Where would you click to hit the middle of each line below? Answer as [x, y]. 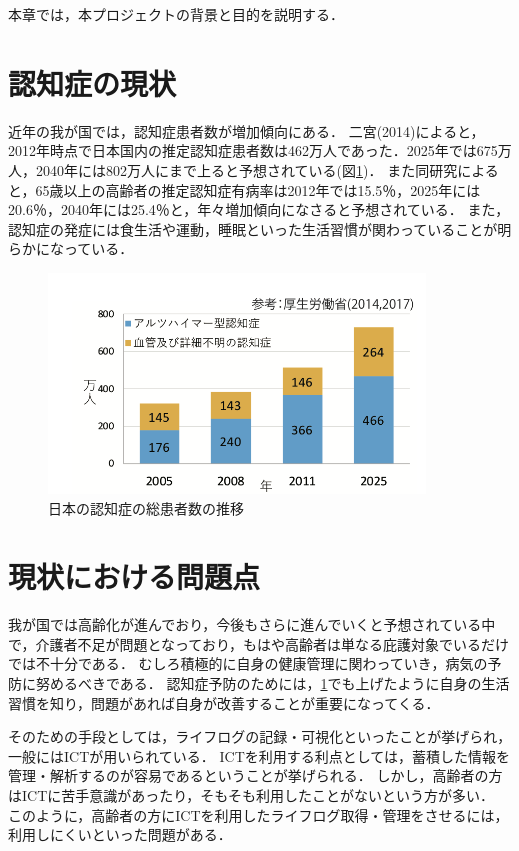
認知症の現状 [92, 82]
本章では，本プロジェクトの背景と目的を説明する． [176, 14]
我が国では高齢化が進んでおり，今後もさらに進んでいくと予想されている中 [252, 624]
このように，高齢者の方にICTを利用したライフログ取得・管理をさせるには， [258, 814]
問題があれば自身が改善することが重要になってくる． [265, 702]
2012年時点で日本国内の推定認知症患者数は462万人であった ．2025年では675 [253, 150]
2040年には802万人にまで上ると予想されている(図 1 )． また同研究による [267, 169]
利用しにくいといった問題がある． [120, 834]
